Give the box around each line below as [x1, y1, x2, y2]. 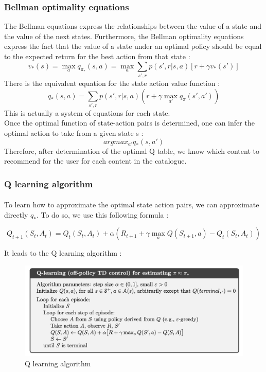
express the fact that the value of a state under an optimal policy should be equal [4, 41, 262, 51]
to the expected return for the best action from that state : [4, 51, 190, 61]
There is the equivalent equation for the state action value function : [4, 77, 220, 88]
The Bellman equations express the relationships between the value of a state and [4, 21, 262, 31]
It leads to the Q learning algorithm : [4, 247, 122, 258]
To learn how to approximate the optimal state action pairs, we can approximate [4, 199, 259, 210]
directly [4, 209, 28, 220]
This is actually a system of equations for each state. [4, 107, 170, 118]
